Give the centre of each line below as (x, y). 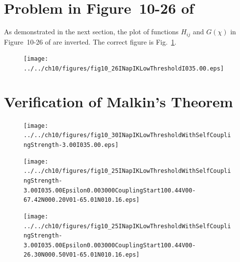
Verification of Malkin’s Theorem (119, 101)
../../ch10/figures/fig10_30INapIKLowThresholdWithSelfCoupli (127, 135)
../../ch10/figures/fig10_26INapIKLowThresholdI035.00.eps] (124, 68)
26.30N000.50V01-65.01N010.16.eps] (82, 255)
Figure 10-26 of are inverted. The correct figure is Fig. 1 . (90, 41)
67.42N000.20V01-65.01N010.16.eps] (82, 200)
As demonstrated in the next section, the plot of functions (91, 32)
